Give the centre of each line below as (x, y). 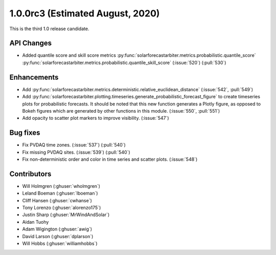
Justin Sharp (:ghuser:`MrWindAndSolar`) (66, 215)
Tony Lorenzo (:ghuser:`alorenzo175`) (62, 208)
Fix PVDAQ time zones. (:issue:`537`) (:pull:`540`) (74, 145)
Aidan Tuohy (36, 222)
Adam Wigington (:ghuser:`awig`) (57, 229)
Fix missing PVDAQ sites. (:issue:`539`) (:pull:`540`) (76, 152)
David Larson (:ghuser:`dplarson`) (58, 236)
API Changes (31, 43)
